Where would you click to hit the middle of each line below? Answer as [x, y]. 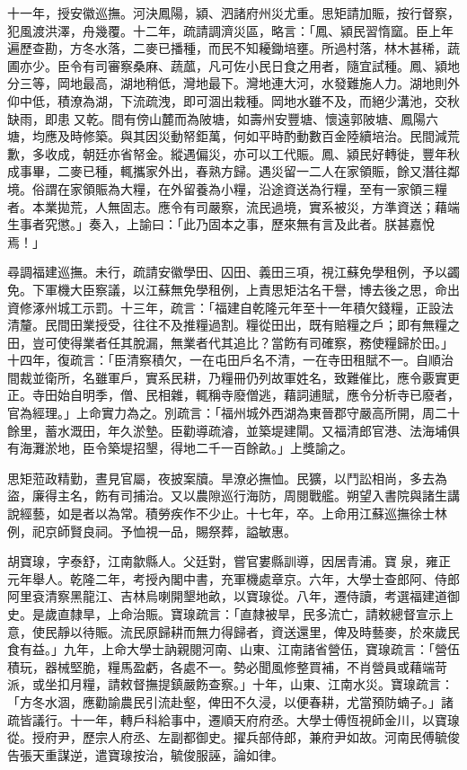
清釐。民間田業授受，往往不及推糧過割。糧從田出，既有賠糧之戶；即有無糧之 [233, 325]
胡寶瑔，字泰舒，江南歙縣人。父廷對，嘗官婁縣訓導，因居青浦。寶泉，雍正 [229, 561]
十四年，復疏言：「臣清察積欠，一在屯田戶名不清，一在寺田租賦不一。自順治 [230, 360]
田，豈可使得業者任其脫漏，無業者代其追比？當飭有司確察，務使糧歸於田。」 [230, 342]
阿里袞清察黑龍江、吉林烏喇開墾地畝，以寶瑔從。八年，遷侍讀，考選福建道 [227, 596]
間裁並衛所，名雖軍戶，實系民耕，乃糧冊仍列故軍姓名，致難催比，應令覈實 [227, 377]
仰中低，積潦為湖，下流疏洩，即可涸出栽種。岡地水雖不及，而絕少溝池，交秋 [233, 100]
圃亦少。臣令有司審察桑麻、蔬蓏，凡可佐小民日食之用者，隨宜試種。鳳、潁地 [233, 65]
